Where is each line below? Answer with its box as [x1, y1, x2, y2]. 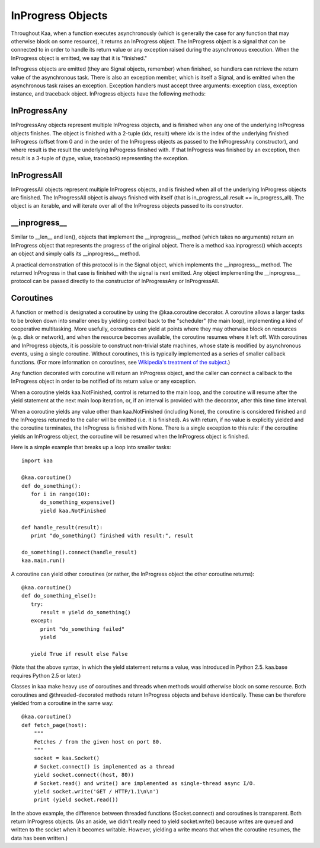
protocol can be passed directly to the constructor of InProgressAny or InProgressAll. [11, 278, 219, 285]
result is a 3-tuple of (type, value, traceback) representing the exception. [11, 154, 189, 161]
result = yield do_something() [40, 609, 132, 616]
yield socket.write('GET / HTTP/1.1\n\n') [33, 788, 159, 795]
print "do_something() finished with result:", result [30, 532, 194, 539]
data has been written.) [11, 834, 68, 841]
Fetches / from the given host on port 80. [33, 738, 162, 745]
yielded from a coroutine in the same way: [11, 700, 114, 706]
